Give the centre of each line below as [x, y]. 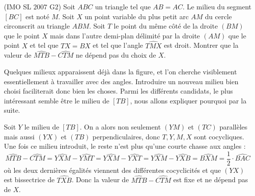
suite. [12, 110]
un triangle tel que [123, 6]
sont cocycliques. [219, 136]
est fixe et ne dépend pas [211, 180]
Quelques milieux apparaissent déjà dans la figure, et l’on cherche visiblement [121, 71]
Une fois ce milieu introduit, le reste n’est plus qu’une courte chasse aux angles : [125, 146]
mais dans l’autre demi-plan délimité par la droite [125, 35]
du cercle [218, 16]
